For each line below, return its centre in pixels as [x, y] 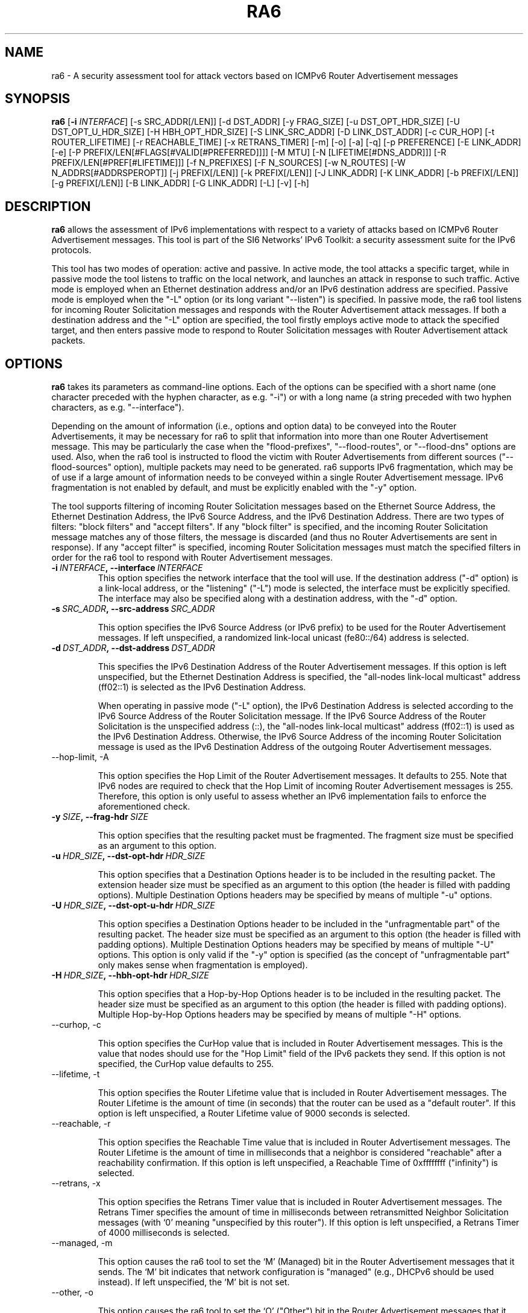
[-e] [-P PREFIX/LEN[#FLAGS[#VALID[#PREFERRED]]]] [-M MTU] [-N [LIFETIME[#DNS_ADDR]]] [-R [249, 153]
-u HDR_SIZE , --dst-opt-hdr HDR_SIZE [128, 856]
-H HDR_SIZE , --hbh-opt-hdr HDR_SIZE [130, 975]
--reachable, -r [81, 1124]
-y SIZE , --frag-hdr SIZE [100, 817]
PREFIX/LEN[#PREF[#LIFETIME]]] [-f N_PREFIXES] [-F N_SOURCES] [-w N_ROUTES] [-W [228, 163]
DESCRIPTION [48, 206]
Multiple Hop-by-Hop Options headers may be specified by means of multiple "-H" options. [280, 1015]
